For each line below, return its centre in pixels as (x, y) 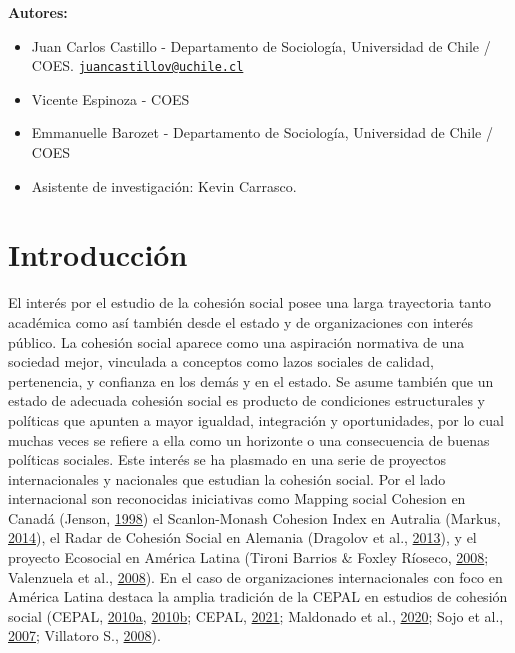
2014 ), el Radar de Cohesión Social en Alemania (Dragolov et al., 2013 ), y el (242, 537)
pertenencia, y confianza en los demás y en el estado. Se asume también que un (251, 380)
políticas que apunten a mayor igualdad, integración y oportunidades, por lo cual (256, 419)
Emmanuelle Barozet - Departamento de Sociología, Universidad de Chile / (262, 132)
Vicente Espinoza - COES (110, 98)
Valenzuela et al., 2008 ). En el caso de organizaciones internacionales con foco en (255, 576)
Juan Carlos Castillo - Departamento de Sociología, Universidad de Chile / (261, 45)
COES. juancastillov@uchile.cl (137, 65)
